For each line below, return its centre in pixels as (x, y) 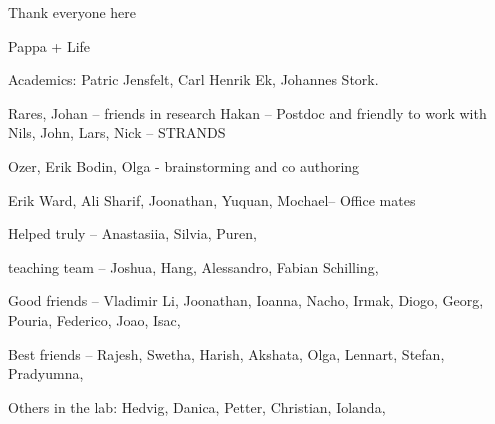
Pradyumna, (46, 373)
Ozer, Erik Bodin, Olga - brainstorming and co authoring (184, 165)
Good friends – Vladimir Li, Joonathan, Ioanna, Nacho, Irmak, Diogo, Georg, (246, 300)
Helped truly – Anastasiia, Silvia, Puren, (132, 233)
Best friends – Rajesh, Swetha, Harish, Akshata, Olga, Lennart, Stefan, (226, 353)
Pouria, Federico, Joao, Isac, (94, 319)
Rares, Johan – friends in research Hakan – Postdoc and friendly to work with (247, 112)
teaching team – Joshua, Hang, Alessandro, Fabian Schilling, (193, 266)
